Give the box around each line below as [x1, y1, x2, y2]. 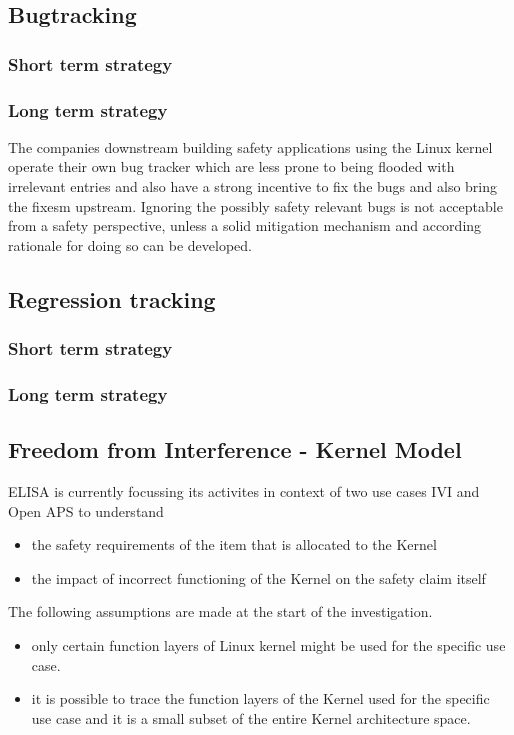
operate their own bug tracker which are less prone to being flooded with [8, 156, 455, 177]
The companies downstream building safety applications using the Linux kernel [8, 136, 493, 157]
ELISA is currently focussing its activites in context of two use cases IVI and [8, 481, 480, 502]
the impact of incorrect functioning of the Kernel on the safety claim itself [31, 567, 486, 588]
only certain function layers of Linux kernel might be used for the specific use [31, 635, 506, 656]
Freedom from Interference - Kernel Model [8, 434, 462, 465]
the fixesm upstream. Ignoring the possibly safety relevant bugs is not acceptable [8, 195, 503, 216]
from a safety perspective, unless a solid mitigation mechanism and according [8, 215, 482, 236]
